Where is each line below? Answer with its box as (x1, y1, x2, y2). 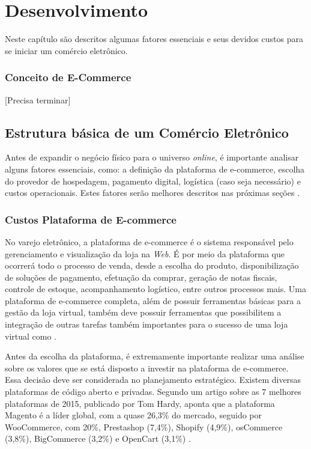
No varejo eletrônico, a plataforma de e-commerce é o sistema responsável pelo (5, 235, 294, 248)
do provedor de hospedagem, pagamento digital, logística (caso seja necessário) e (5, 174, 301, 187)
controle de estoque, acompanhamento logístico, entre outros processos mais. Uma (5, 283, 306, 295)
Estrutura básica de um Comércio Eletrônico (5, 123, 289, 141)
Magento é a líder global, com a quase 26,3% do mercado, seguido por (5, 409, 262, 421)
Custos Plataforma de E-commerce (5, 212, 177, 227)
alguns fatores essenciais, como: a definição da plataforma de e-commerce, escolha (5, 162, 305, 175)
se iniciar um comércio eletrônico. (5, 44, 128, 57)
